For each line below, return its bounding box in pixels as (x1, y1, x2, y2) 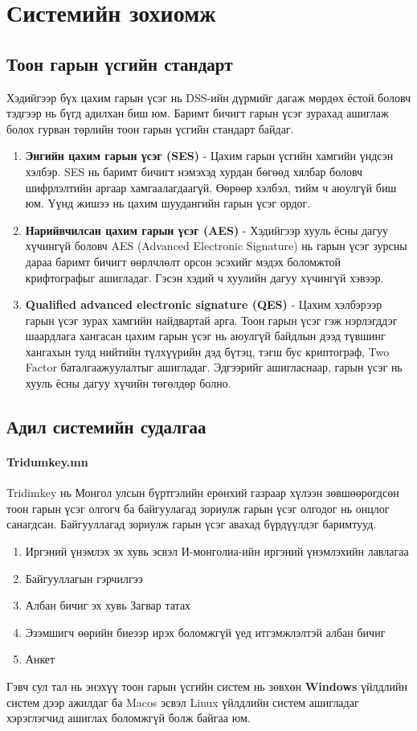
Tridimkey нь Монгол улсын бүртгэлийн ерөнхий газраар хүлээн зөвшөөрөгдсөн (6, 484, 399, 501)
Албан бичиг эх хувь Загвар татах (25, 597, 191, 614)
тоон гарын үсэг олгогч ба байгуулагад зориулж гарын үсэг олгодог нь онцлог (6, 499, 390, 516)
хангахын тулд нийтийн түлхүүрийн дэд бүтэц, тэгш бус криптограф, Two (25, 343, 390, 359)
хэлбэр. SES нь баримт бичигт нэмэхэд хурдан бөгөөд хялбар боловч (25, 162, 363, 179)
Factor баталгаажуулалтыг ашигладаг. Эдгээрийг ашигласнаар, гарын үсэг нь (25, 359, 403, 376)
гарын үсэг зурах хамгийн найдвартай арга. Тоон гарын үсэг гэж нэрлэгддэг (25, 311, 398, 328)
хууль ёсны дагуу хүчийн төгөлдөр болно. (25, 375, 231, 392)
